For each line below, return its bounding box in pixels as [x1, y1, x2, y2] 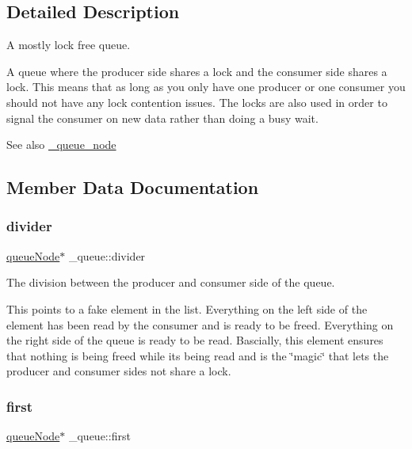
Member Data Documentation [6, 175, 259, 200]
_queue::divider [68, 247, 146, 264]
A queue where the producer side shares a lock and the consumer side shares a [6, 63, 387, 79]
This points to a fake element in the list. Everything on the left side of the [6, 300, 368, 317]
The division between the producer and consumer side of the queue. [6, 274, 335, 291]
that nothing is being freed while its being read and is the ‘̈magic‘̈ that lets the [6, 347, 389, 363]
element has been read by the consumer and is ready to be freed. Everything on [6, 316, 394, 333]
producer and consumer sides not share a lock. [6, 363, 231, 379]
